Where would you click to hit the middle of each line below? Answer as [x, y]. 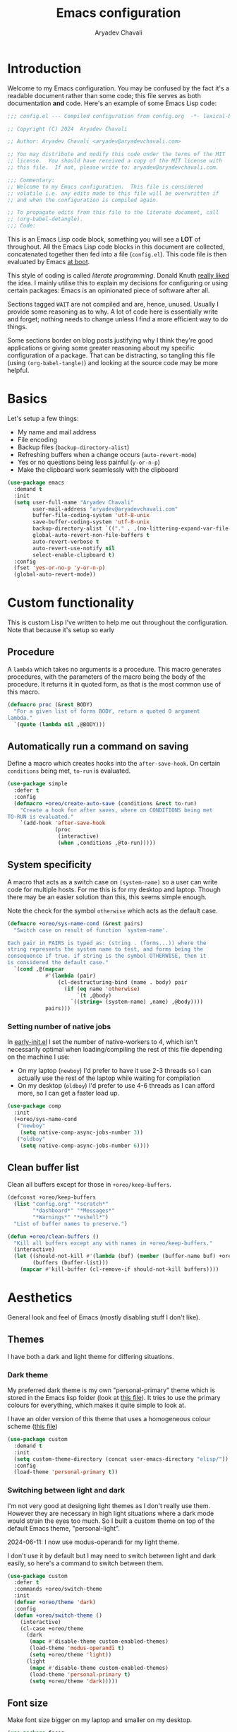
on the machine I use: [39, 1057]
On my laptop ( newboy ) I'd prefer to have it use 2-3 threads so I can [114, 1071]
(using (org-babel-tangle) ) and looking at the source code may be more [113, 363]
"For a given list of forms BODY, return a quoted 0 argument [107, 711]
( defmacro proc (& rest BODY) [50, 704]
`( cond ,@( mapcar [39, 969]
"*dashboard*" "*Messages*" [74, 1211]
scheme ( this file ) [32, 1426]
